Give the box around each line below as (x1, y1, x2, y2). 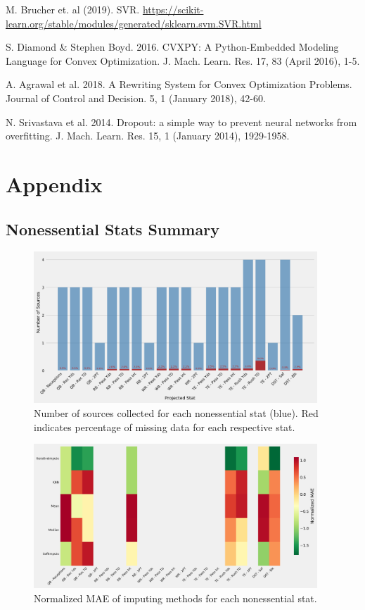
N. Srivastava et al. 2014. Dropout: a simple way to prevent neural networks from (6, 114, 357, 129)
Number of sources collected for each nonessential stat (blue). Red (34, 406, 319, 421)
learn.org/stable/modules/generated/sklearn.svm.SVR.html (6, 15, 262, 30)
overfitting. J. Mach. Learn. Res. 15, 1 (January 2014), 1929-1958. (6, 128, 290, 143)
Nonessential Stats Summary (6, 218, 219, 239)
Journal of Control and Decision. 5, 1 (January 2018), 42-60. (6, 90, 266, 105)
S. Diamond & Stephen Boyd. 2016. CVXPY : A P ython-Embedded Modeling (6, 39, 339, 54)
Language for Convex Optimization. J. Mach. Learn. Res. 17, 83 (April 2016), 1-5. (6, 53, 360, 68)
